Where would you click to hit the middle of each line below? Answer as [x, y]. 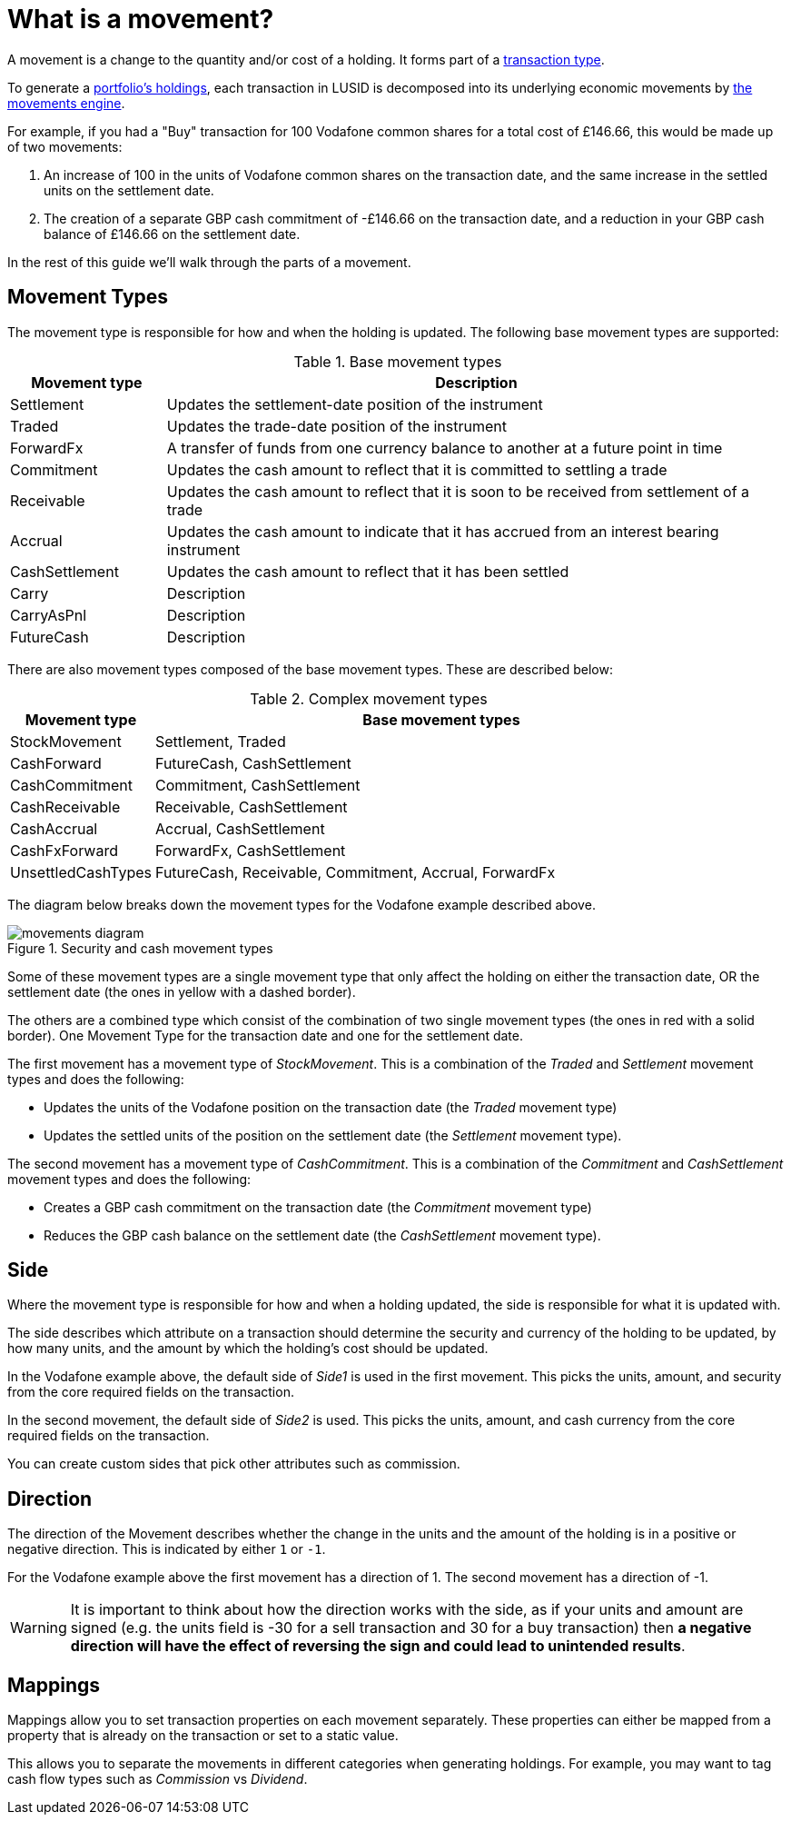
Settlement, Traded [220, 741]
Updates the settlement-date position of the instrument [355, 404]
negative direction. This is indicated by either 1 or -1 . [167, 1549]
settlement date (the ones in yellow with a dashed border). [182, 991]
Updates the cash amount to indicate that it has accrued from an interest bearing [443, 531]
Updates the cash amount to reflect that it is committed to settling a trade [417, 469]
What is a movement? [141, 19]
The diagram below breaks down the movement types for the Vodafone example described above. [302, 904]
